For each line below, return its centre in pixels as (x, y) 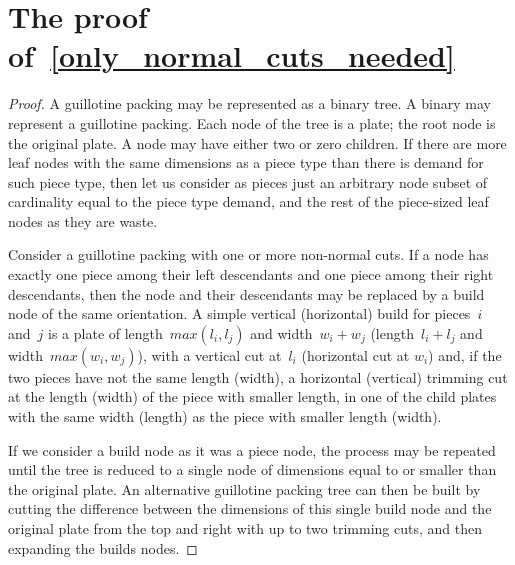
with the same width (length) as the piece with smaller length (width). (225, 416)
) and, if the (465, 354)
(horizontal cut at (355, 354)
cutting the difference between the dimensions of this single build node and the (250, 508)
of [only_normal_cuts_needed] (231, 55)
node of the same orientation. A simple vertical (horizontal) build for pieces (239, 313)
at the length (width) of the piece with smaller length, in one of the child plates (252, 396)
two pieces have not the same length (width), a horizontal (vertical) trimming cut (258, 376)
